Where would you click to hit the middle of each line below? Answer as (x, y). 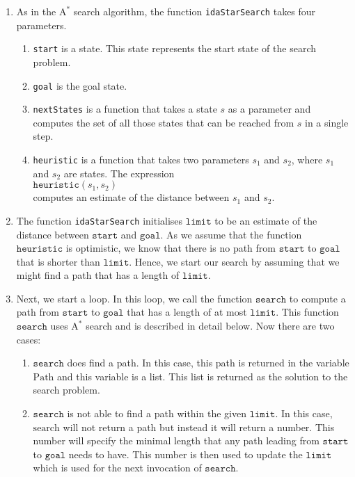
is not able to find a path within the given (157, 413)
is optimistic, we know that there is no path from (171, 248)
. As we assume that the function (231, 234)
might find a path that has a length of (98, 275)
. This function (307, 312)
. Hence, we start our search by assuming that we (234, 261)
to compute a (317, 298)
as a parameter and (269, 109)
